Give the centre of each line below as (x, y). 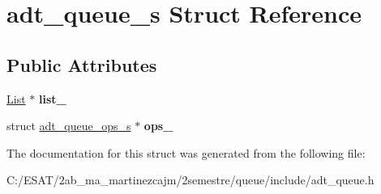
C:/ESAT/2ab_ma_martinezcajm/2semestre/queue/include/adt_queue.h (190, 180)
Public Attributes (82, 64)
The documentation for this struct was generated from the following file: (186, 152)
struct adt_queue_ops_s (69, 126)
